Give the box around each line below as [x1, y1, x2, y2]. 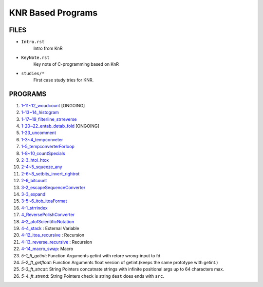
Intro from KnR [33, 45, 63, 51]
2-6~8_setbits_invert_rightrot [21, 171, 80, 176]
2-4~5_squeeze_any [21, 164, 63, 170]
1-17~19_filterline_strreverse [21, 116, 77, 122]
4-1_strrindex [21, 205, 48, 210]
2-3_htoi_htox [21, 157, 49, 163]
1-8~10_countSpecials [21, 150, 65, 156]
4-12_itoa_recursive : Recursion [21, 232, 85, 238]
